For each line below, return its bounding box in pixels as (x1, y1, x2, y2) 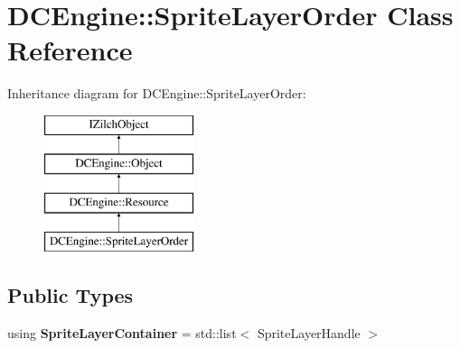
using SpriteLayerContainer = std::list (7, 323, 237, 342)
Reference (7, 32, 133, 69)
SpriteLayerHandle (257, 323, 361, 342)
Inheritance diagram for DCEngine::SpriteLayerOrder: (7, 84, 306, 103)
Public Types (7, 281, 134, 309)
